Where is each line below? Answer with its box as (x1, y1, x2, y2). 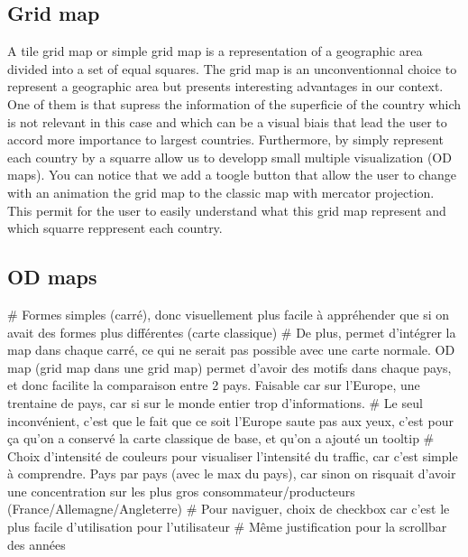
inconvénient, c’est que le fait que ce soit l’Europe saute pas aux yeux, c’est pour (7, 411, 454, 430)
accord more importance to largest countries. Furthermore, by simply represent (7, 130, 444, 149)
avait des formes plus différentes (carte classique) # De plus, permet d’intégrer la (7, 322, 456, 341)
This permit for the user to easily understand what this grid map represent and (7, 200, 446, 219)
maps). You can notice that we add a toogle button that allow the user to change (7, 165, 456, 184)
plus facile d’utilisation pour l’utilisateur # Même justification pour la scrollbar (7, 517, 447, 536)
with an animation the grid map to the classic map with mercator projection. (7, 182, 435, 201)
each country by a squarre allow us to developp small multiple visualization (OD (7, 147, 452, 166)
